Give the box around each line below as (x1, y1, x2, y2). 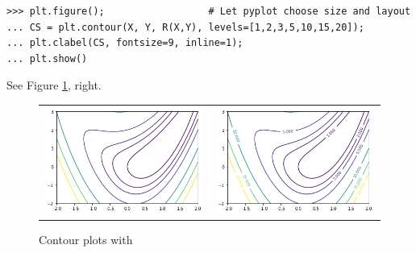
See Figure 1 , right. (6, 77, 102, 93)
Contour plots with (39, 230, 133, 247)
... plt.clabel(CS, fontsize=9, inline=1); (6, 37, 243, 49)
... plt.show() (6, 52, 88, 64)
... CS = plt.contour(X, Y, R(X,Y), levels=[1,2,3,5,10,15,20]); (6, 21, 364, 33)
